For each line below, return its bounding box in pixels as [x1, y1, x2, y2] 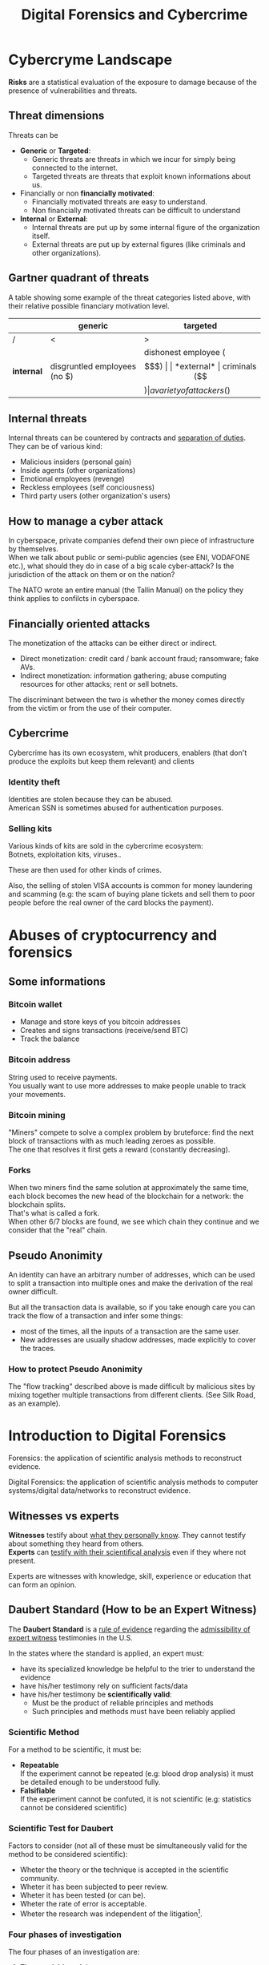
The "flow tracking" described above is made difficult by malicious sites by [8, 1382, 255, 1391]
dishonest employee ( [143, 346, 226, 357]
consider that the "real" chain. [8, 1225, 107, 1235]
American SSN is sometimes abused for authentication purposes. [8, 803, 224, 813]
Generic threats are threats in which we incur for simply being [31, 154, 236, 163]
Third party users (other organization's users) [19, 491, 171, 501]
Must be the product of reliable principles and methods [31, 1697, 214, 1708]
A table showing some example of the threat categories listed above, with [8, 293, 251, 302]
